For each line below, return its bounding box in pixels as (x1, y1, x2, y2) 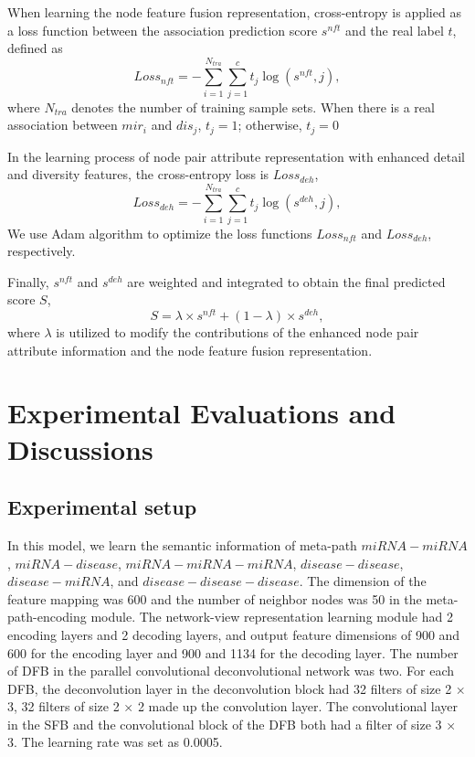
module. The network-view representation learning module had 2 (90, 607, 453, 626)
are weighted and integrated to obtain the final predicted (127, 272, 446, 291)
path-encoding (7, 607, 87, 626)
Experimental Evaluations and (7, 394, 396, 432)
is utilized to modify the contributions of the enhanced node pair (56, 323, 419, 341)
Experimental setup (7, 493, 197, 521)
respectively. (7, 241, 76, 261)
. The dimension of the (299, 571, 427, 591)
